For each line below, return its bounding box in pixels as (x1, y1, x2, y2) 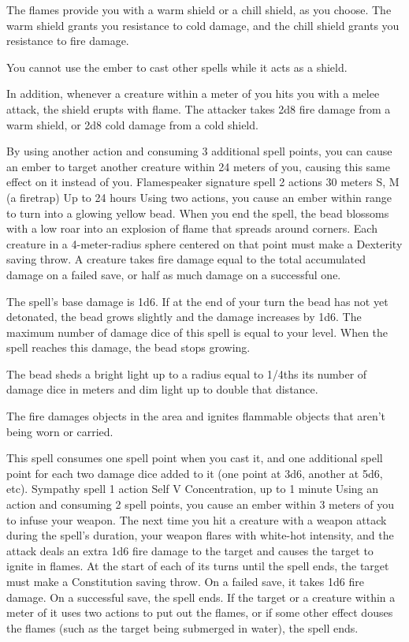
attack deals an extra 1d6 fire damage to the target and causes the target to (6, 542, 374, 558)
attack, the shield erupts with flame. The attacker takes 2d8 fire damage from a (6, 100, 391, 117)
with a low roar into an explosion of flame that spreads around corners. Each (6, 220, 377, 237)
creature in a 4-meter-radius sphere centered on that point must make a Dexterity (6, 235, 403, 252)
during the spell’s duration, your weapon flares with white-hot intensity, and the (6, 527, 394, 543)
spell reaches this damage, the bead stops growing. (6, 339, 251, 356)
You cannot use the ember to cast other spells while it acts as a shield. (6, 58, 348, 75)
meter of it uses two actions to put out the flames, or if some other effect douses (6, 604, 393, 621)
